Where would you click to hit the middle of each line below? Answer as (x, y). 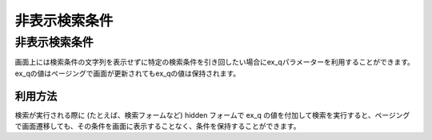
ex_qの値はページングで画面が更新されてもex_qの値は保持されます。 (128, 73)
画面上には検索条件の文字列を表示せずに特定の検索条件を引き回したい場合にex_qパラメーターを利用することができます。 (215, 62)
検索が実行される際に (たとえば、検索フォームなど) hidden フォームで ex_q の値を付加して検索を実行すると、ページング (212, 115)
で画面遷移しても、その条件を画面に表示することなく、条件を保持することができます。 (158, 126)
